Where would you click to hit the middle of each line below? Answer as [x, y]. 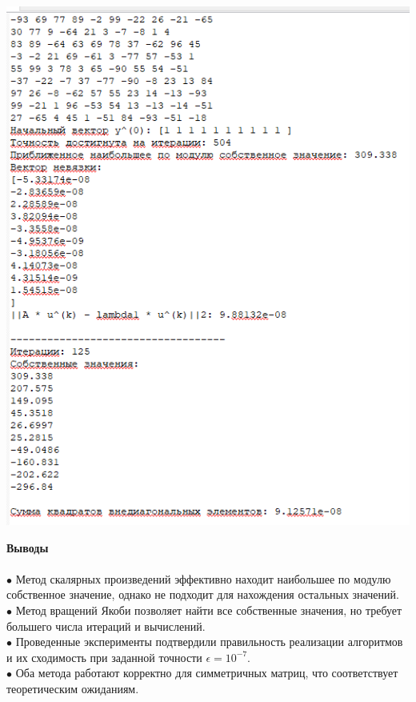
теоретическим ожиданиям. [73, 688]
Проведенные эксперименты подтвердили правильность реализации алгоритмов [209, 642]
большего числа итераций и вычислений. [106, 626]
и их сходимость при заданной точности [104, 657]
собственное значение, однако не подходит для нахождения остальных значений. [203, 594]
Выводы [28, 547]
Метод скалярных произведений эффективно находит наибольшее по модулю [203, 578]
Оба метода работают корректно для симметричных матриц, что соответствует [207, 673]
